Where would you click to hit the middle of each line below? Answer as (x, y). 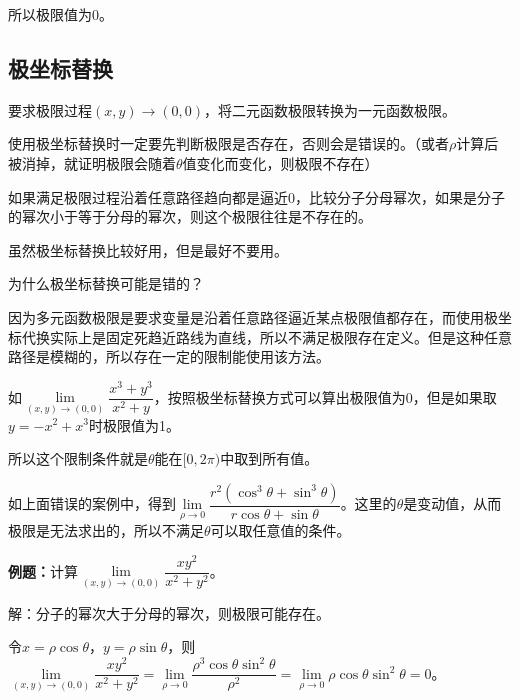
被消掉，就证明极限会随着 (92, 162)
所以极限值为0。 (60, 14)
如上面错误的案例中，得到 (92, 503)
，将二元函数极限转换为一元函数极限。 (330, 109)
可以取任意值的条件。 (280, 530)
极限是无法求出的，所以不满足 (106, 530)
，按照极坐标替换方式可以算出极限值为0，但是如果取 (325, 396)
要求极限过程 (50, 109)
